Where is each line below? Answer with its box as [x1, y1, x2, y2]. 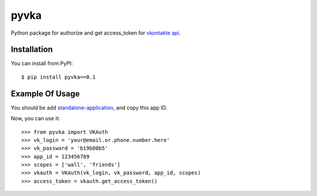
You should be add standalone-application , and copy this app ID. [11, 104, 167, 111]
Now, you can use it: [11, 115, 60, 122]
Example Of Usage [11, 89, 80, 99]
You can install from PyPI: [11, 60, 73, 67]
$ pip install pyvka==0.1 [21, 73, 96, 80]
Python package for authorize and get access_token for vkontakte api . [11, 29, 181, 36]
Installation [11, 45, 53, 55]
